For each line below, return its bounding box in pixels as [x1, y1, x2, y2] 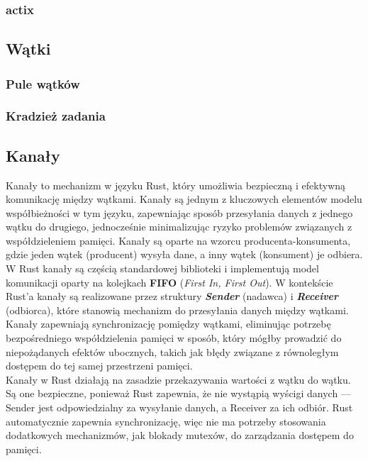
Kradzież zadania [6, 107, 106, 125]
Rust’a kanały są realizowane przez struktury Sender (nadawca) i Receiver [6, 289, 339, 304]
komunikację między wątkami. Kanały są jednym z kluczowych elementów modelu [6, 191, 362, 206]
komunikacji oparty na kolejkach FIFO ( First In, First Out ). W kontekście [6, 274, 333, 289]
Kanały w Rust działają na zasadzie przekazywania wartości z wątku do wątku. [6, 372, 351, 387]
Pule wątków [6, 74, 80, 92]
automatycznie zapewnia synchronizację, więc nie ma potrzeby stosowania [6, 413, 326, 428]
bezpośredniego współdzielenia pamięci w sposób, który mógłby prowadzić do [6, 331, 342, 345]
